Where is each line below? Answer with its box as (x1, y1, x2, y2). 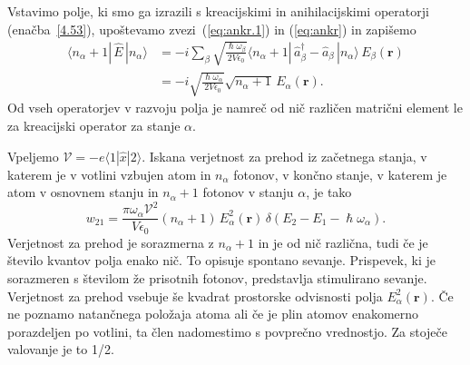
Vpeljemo (7, 146, 59, 165)
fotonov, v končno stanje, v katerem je (233, 164, 447, 183)
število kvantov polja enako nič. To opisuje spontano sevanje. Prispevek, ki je (7, 251, 436, 270)
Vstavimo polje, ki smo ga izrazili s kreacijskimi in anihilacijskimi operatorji (7, 2, 429, 20)
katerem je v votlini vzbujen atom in (7, 164, 211, 183)
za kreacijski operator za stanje (7, 115, 181, 134)
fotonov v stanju (202, 182, 294, 202)
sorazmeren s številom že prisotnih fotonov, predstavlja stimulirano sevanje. (7, 268, 427, 287)
